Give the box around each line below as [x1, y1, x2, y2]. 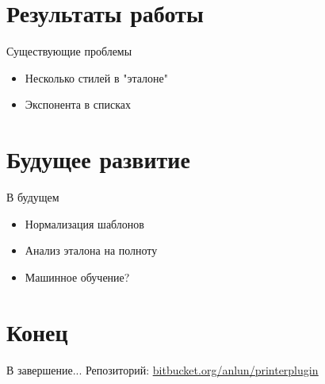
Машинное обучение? [25, 268, 130, 285]
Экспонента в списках [25, 96, 132, 113]
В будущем [6, 189, 59, 205]
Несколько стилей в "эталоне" [25, 69, 168, 86]
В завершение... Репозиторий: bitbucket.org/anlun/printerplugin [6, 361, 319, 378]
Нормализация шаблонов [25, 215, 144, 232]
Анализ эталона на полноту [25, 242, 158, 259]
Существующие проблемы [6, 43, 132, 60]
